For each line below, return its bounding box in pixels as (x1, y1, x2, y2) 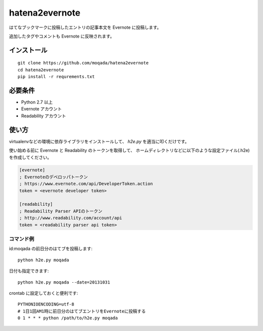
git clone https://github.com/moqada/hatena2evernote (18, 60, 149, 66)
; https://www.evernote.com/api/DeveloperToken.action (19, 181, 153, 186)
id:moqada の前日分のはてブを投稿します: (9, 246, 93, 251)
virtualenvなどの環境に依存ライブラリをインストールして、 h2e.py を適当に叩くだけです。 (9, 138, 189, 144)
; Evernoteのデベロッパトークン (19, 174, 88, 180)
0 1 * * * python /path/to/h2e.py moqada (18, 315, 118, 321)
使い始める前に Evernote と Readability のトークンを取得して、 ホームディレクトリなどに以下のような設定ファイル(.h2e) (9, 147, 250, 153)
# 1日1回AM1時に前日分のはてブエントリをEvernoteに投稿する (18, 308, 146, 314)
